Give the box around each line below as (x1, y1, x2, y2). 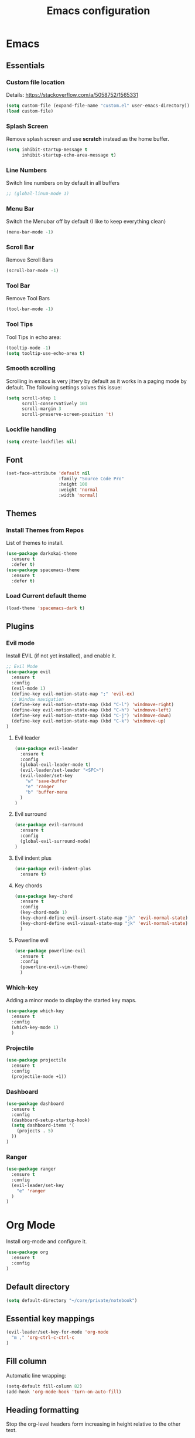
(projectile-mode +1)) (11, 1073, 67, 1080)
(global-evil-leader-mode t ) (20, 762, 91, 768)
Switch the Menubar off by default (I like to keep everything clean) (6, 218, 166, 225)
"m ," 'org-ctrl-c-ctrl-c (11, 1335, 75, 1341)
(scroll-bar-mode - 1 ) (6, 268, 59, 274)
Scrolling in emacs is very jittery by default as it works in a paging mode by (6, 377, 187, 385)
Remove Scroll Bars (6, 256, 53, 263)
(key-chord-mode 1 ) (20, 910, 67, 915)
